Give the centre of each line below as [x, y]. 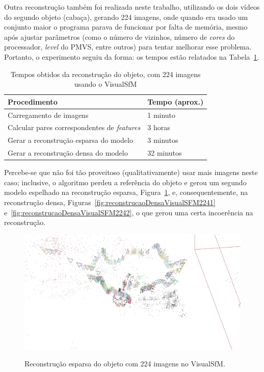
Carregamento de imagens [48, 115]
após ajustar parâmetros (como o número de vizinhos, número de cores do [120, 36]
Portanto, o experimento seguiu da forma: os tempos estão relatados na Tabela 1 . [132, 56]
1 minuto [162, 115]
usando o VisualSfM [105, 84]
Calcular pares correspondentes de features [74, 127]
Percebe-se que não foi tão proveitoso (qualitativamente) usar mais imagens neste [131, 172]
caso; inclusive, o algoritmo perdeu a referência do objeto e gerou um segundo [125, 182]
